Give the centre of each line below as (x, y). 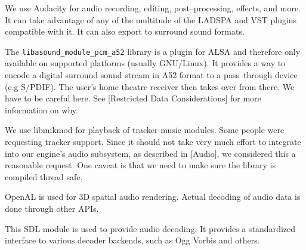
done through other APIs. (52, 208)
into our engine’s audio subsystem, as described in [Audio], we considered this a (150, 153)
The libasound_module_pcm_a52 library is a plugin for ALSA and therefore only (153, 51)
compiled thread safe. (44, 176)
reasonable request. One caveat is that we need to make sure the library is (140, 165)
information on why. (41, 109)
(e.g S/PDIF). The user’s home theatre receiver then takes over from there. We (150, 86)
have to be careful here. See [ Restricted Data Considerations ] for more (133, 98)
